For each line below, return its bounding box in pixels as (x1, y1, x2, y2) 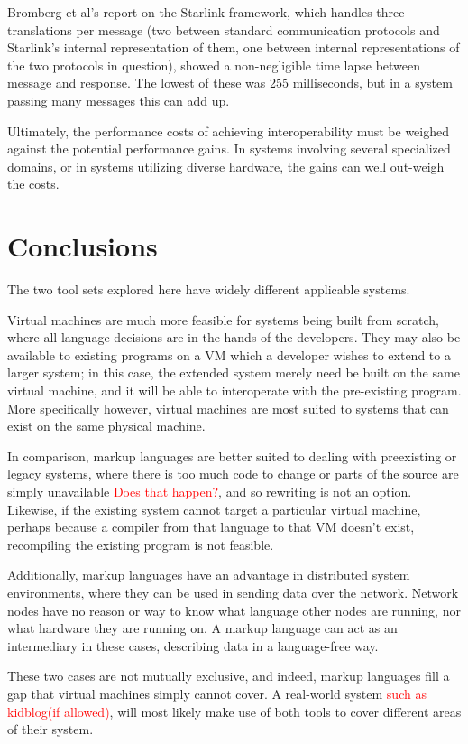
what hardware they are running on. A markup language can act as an (7, 618, 398, 637)
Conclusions (7, 228, 158, 265)
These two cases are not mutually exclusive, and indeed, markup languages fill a (7, 666, 450, 685)
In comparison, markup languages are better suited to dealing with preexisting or (7, 446, 457, 465)
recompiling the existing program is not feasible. (7, 535, 274, 553)
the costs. (7, 174, 60, 193)
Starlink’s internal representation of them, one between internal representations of (7, 38, 460, 57)
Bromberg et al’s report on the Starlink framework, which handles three (7, 3, 405, 21)
